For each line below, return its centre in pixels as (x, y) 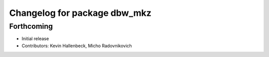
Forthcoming (31, 26)
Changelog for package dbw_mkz (80, 13)
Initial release (35, 39)
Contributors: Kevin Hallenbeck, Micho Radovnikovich (77, 46)
